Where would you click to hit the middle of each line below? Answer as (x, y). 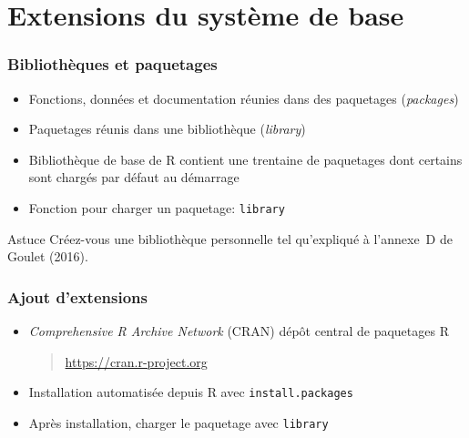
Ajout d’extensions (77, 296)
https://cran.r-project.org (136, 361)
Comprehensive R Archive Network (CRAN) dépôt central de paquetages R (239, 331)
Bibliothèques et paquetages (112, 64)
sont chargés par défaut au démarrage (134, 177)
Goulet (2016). (48, 256)
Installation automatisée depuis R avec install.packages (191, 392)
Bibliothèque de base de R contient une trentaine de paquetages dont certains (245, 159)
